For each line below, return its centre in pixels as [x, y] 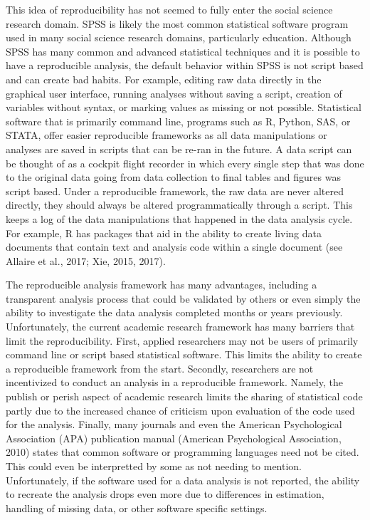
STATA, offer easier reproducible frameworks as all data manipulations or [166, 135]
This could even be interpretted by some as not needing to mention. [154, 466]
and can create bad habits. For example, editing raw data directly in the [164, 79]
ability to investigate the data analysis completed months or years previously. [174, 312]
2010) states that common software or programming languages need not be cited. [183, 452]
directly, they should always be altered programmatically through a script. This [179, 205]
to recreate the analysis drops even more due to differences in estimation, [165, 494]
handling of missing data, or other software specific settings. [137, 508]
